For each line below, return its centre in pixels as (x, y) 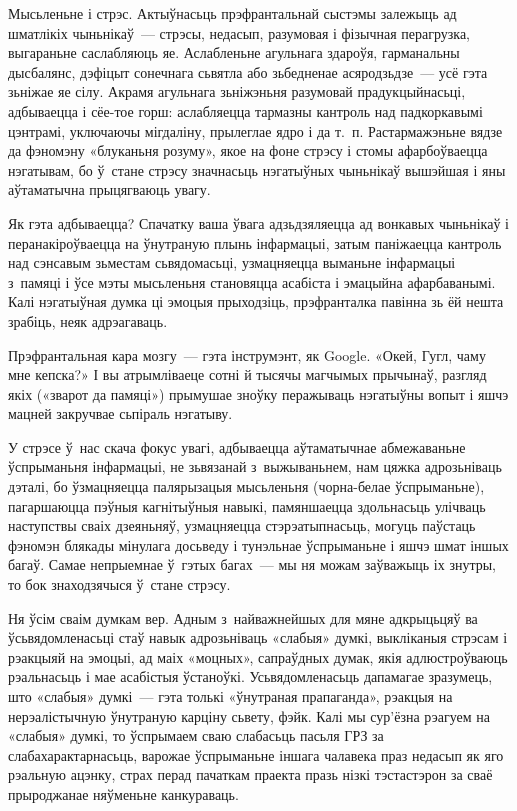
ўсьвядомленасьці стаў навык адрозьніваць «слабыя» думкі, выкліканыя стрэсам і (258, 637)
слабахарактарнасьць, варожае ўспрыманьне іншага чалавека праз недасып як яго (256, 754)
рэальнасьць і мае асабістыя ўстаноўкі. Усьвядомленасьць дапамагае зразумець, (250, 676)
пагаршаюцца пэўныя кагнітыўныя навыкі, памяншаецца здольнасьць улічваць (247, 505)
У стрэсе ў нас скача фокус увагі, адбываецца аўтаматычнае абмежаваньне (237, 446)
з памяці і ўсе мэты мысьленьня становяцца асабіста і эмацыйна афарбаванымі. (252, 281)
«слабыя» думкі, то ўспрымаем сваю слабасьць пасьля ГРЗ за (196, 735)
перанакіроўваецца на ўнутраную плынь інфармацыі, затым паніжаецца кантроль (255, 242)
